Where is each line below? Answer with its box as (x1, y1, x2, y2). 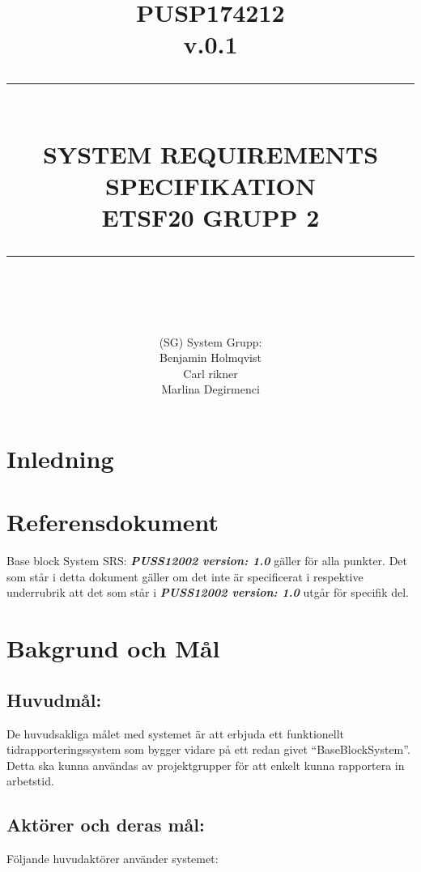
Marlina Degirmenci (161, 381, 260, 398)
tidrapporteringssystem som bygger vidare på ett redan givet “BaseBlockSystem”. (6, 741, 410, 758)
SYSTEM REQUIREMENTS (42, 137, 379, 170)
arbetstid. (6, 772, 54, 789)
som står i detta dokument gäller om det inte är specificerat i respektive (6, 568, 364, 585)
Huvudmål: (6, 687, 102, 712)
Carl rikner (183, 364, 238, 381)
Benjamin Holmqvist (159, 349, 262, 366)
